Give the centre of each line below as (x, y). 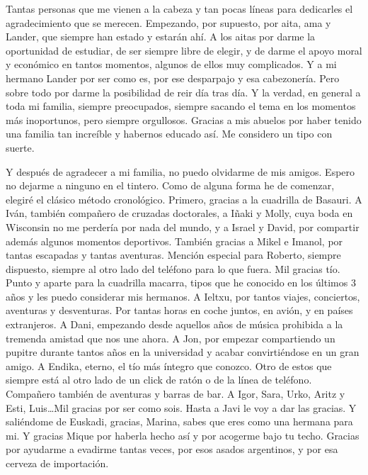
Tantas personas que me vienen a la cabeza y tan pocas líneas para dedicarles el (179, 9)
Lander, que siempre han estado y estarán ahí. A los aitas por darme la (161, 37)
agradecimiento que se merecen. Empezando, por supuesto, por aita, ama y (168, 22)
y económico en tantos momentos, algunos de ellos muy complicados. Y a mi (171, 64)
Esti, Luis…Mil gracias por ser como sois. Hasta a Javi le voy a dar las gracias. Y (181, 407)
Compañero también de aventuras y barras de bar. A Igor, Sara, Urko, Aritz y (176, 394)
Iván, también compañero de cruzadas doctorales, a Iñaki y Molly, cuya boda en (179, 213)
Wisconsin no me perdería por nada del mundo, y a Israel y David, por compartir (183, 227)
